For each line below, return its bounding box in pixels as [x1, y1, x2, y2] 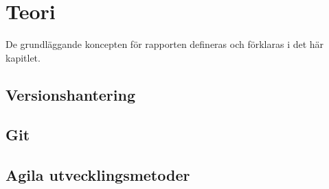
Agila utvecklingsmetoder [5, 164, 190, 186]
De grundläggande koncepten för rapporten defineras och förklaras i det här [5, 37, 324, 51]
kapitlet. [5, 50, 41, 64]
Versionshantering [5, 84, 136, 105]
